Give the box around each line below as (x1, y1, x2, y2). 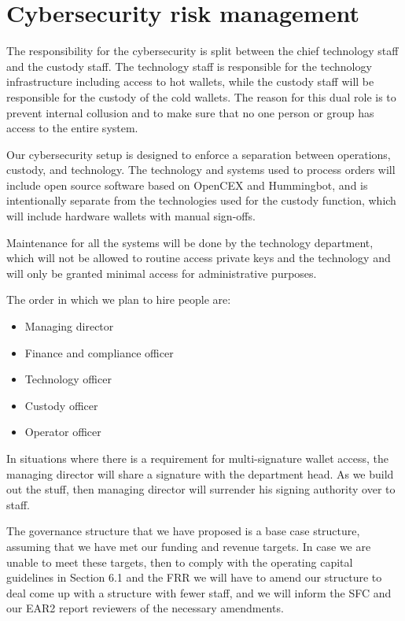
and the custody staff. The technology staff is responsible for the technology (6, 57, 372, 74)
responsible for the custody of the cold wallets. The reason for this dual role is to (6, 88, 396, 105)
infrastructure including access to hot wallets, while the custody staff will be (6, 73, 374, 90)
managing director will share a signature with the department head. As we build (6, 465, 394, 482)
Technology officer (24, 371, 112, 387)
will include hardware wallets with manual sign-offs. (6, 208, 256, 224)
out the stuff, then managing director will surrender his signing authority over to (6, 481, 396, 497)
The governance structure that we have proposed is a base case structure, (6, 523, 360, 539)
